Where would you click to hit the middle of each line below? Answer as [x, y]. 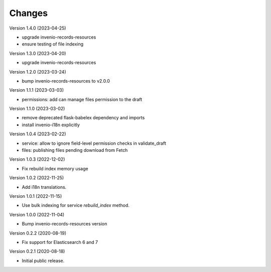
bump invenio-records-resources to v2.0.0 [66, 81]
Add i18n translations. [44, 187]
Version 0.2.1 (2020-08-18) [37, 251]
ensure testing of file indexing [53, 44]
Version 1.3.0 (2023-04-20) [38, 53]
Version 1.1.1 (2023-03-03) [37, 90]
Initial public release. [43, 260]
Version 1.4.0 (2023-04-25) [38, 28]
